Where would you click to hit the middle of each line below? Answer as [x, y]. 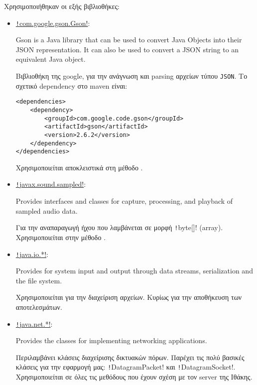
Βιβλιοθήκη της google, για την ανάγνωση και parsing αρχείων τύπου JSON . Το [131, 76]
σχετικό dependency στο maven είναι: [71, 85]
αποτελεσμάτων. [39, 307]
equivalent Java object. [51, 59]
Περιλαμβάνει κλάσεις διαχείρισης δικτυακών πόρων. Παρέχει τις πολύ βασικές [130, 357]
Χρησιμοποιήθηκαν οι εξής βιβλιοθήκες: [62, 6]
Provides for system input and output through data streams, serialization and [134, 271]
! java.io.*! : [32, 254]
